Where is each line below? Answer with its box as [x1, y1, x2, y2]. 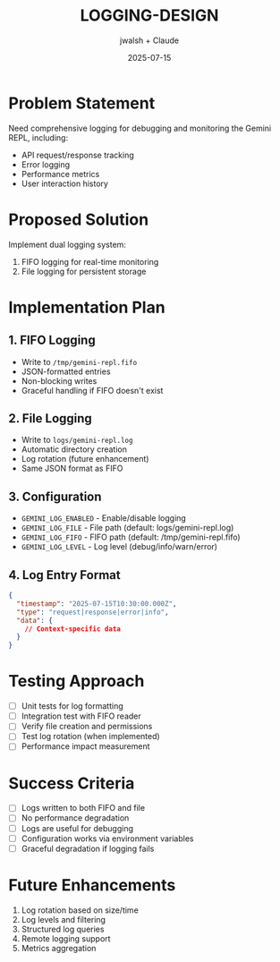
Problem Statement [8, 93, 156, 113]
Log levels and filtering [21, 914, 106, 924]
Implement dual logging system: [8, 239, 127, 250]
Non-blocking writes [21, 375, 98, 386]
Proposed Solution [8, 209, 149, 229]
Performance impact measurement [21, 741, 150, 752]
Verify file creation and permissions [21, 721, 153, 732]
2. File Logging [8, 411, 93, 426]
